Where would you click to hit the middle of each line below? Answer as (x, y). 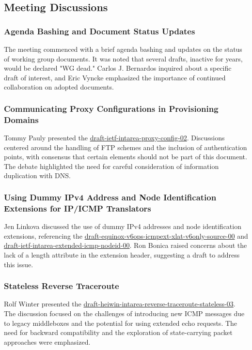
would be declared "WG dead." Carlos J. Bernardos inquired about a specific (118, 68)
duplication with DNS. (37, 175)
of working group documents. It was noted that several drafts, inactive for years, (123, 58)
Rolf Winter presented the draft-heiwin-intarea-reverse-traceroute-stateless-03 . (120, 304)
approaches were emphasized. (47, 342)
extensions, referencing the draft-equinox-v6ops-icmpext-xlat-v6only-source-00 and (126, 236)
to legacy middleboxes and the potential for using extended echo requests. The (121, 323)
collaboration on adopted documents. (59, 87)
